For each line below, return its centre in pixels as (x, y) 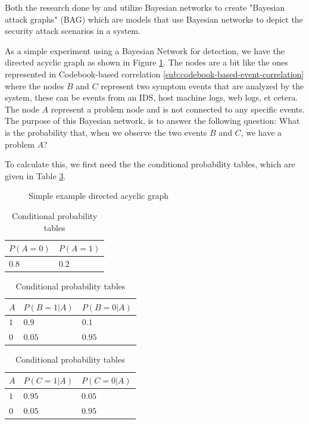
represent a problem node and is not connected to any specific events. (178, 109)
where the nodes (35, 85)
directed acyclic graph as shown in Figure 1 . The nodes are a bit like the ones (146, 62)
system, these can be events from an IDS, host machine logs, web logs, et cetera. (152, 97)
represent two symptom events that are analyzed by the (202, 85)
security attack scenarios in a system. (73, 31)
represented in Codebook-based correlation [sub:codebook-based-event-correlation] (154, 74)
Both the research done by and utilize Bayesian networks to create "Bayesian (145, 7)
